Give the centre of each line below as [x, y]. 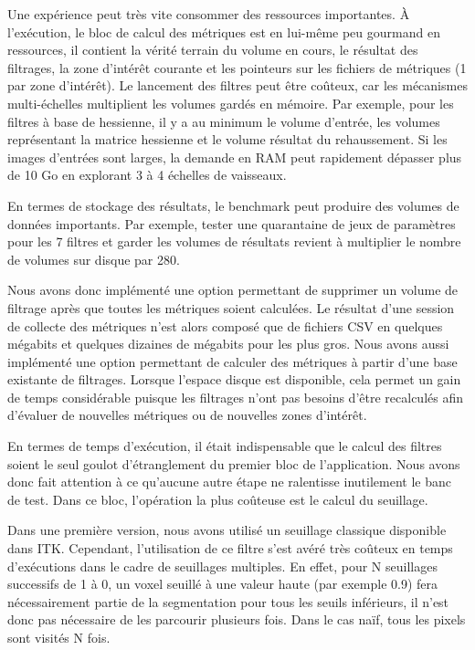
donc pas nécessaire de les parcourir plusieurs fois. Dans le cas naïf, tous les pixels [237, 619]
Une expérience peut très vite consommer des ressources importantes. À [209, 14]
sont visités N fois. [59, 637]
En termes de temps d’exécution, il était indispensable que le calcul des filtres [225, 446]
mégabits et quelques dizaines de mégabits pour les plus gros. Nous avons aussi [228, 344]
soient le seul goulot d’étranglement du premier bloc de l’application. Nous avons [234, 463]
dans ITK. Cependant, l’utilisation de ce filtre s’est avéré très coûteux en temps [230, 548]
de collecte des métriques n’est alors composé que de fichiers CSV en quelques [225, 325]
